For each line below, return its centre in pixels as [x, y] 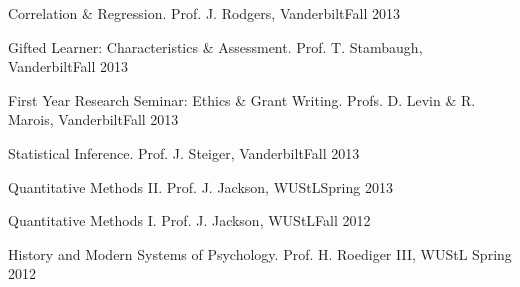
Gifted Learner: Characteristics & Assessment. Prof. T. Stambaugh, [215, 46]
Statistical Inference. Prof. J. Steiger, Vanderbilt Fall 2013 [184, 152]
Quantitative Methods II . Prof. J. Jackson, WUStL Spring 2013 [200, 186]
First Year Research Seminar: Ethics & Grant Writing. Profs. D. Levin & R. [242, 99]
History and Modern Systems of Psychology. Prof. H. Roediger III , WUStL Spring [260, 253]
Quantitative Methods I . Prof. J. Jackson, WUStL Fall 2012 [189, 220]
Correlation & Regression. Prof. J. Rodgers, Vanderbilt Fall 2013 [204, 13]
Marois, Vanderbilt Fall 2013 [93, 119]
